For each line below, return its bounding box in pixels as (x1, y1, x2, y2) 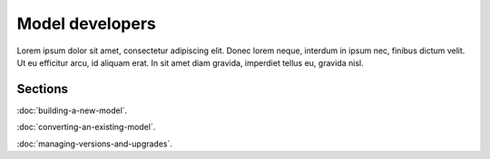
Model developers (16, 14, 156, 33)
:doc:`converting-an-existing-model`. (16, 122, 156, 133)
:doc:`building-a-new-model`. (16, 105, 128, 116)
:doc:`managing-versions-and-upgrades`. (16, 138, 172, 149)
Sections (16, 81, 68, 97)
